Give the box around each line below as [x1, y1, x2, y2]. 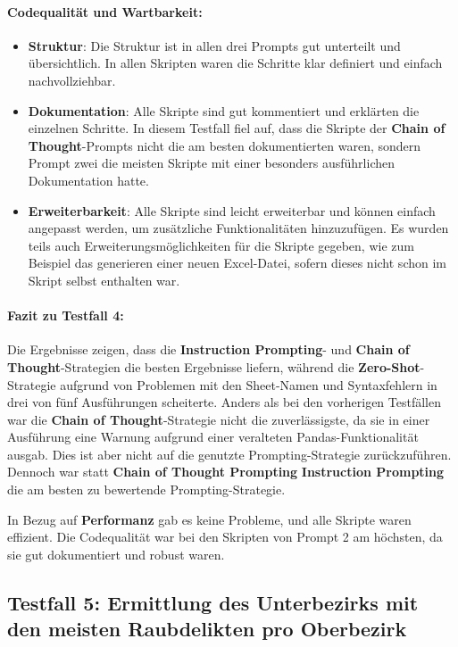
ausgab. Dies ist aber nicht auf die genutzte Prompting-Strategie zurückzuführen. [7, 444, 452, 463]
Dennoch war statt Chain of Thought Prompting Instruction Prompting [7, 462, 445, 481]
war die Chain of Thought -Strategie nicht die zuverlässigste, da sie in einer [7, 410, 430, 428]
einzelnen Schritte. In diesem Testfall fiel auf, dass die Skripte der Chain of [28, 119, 446, 137]
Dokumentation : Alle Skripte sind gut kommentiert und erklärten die [28, 101, 420, 120]
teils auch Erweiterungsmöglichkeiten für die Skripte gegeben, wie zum [28, 236, 414, 254]
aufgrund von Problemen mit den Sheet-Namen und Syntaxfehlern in [60, 375, 437, 394]
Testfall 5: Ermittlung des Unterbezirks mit [7, 588, 419, 616]
